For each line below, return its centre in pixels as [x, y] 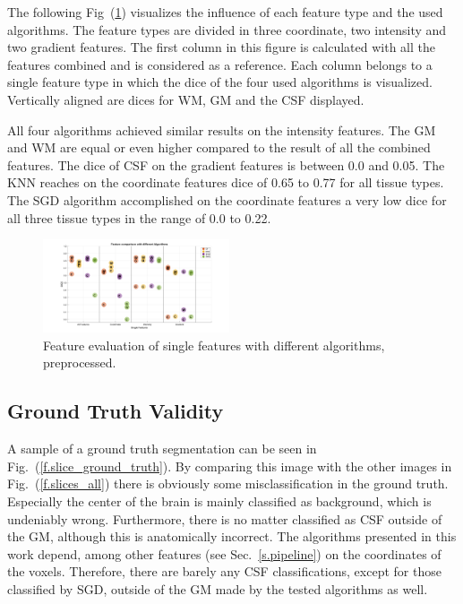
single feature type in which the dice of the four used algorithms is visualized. [220, 82]
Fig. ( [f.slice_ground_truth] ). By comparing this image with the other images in [230, 466]
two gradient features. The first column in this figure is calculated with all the [222, 47]
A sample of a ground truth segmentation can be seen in [162, 449]
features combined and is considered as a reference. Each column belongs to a [220, 64]
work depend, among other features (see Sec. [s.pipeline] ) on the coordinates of [224, 553]
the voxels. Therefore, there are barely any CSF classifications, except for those [224, 571]
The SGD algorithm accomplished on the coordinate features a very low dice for [227, 199]
